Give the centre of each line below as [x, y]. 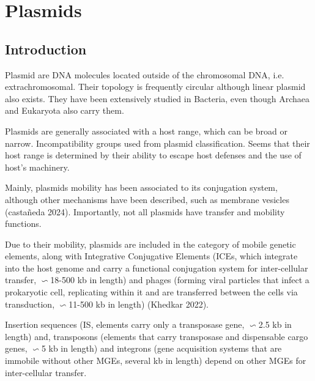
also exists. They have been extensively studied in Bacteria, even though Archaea [157, 98]
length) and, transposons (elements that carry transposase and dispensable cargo [157, 336]
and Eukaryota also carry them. [65, 110]
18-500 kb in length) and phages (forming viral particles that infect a [180, 280]
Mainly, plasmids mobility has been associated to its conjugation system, [141, 187]
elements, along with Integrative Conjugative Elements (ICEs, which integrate [151, 256]
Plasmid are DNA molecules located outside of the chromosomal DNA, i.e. [145, 74]
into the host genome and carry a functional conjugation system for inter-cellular [157, 268]
